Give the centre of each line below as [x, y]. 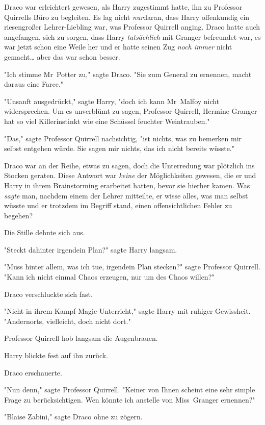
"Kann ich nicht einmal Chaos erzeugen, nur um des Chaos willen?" [109, 277]
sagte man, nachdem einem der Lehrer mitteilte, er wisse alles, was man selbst [126, 195]
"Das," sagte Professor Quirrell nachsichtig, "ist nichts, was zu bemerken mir [123, 138]
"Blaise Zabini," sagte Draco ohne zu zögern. [73, 417]
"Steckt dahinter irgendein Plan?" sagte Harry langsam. [91, 249]
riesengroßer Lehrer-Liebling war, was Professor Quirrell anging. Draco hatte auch [132, 27]
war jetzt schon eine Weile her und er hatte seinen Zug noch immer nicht [118, 47]
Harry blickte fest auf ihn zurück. [56, 355]
